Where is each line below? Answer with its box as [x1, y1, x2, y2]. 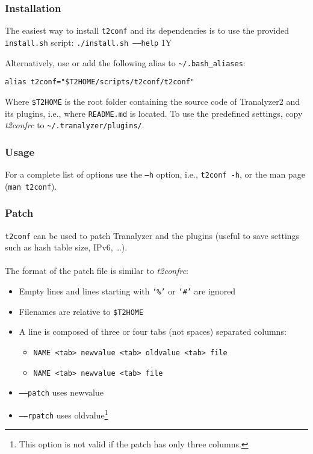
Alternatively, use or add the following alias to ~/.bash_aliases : [5, 56, 246, 69]
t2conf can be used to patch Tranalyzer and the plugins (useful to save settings [5, 229, 300, 241]
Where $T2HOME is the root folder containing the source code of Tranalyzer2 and [5, 95, 300, 107]
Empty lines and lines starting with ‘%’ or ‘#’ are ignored [19, 285, 236, 297]
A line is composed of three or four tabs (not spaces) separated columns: [19, 325, 287, 338]
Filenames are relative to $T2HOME [19, 305, 144, 317]
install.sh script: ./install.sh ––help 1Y [5, 36, 172, 48]
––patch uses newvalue [19, 386, 104, 399]
